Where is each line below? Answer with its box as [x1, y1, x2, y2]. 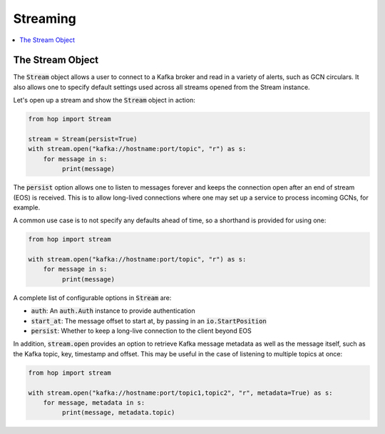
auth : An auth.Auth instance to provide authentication [31, 306, 195, 315]
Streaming [13, 11, 76, 26]
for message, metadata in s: [43, 398, 145, 406]
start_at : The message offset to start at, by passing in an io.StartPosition [31, 316, 267, 325]
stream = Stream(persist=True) [28, 135, 138, 143]
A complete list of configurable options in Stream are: [13, 293, 172, 302]
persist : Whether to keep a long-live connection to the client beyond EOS [31, 326, 252, 335]
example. [13, 203, 41, 212]
